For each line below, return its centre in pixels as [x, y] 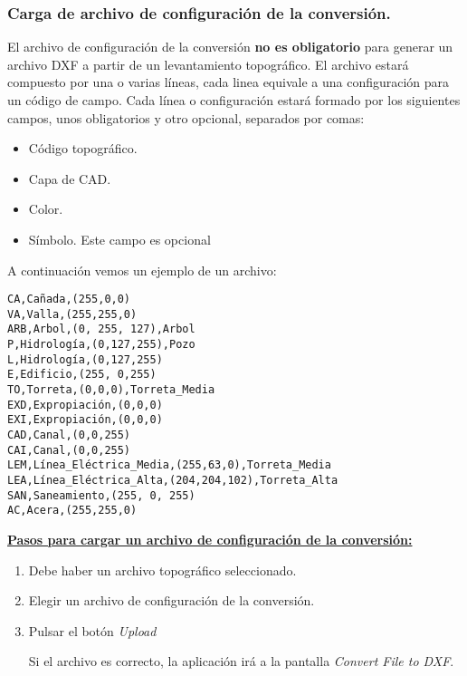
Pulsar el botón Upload [92, 630]
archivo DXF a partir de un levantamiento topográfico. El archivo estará [208, 64]
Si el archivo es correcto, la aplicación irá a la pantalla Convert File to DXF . [241, 661]
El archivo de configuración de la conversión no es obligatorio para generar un [230, 47]
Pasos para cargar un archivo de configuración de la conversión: [210, 539]
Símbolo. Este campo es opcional [119, 239]
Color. [46, 209]
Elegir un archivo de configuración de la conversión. [172, 600]
